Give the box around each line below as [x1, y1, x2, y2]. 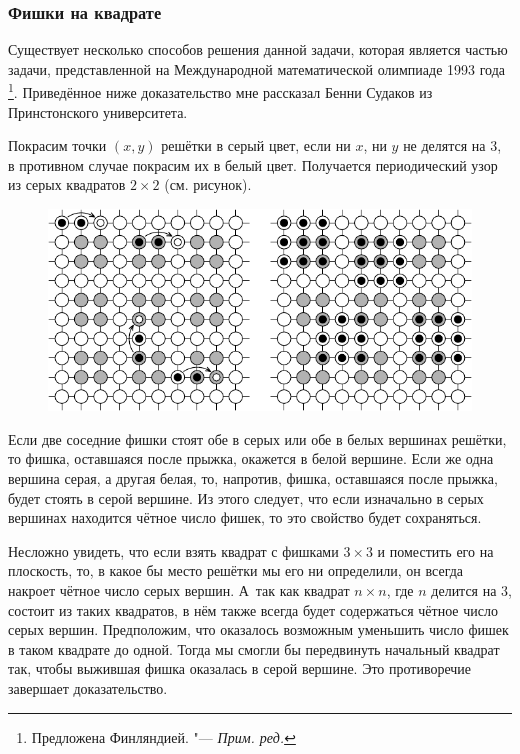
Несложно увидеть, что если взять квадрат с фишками [8, 540, 339, 561]
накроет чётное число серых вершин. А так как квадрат [8, 579, 350, 600]
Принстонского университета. [8, 101, 188, 122]
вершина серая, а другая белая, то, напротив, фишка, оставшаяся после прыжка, [8, 467, 498, 488]
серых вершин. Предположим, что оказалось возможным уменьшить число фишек [8, 619, 509, 640]
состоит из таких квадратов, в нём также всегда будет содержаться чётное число [8, 599, 498, 620]
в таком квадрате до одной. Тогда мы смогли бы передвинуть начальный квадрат [8, 638, 500, 659]
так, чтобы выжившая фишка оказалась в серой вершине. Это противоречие [8, 658, 472, 679]
